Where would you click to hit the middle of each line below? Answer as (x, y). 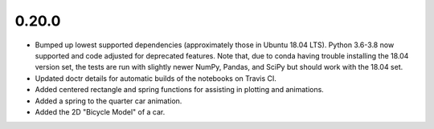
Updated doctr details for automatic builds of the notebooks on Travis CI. (156, 78)
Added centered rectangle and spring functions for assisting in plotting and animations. (180, 90)
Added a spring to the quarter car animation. (108, 101)
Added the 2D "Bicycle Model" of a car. (100, 111)
